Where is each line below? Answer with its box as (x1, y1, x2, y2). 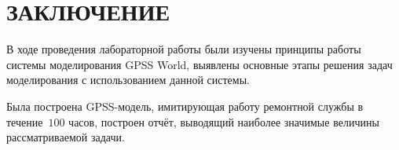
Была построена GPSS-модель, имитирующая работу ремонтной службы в (6, 97, 364, 114)
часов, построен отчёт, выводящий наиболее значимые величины (68, 113, 379, 130)
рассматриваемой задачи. (6, 129, 125, 145)
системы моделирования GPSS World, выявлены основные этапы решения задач (6, 56, 393, 72)
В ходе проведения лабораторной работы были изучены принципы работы (6, 41, 361, 57)
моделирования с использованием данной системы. (6, 71, 250, 88)
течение (6, 113, 43, 130)
